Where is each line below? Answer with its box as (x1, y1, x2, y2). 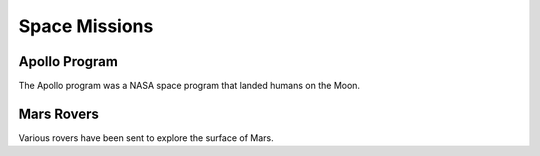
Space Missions (18, 15, 154, 37)
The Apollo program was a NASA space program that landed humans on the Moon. (18, 80, 360, 92)
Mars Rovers (18, 105, 100, 122)
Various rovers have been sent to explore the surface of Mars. (18, 131, 274, 144)
